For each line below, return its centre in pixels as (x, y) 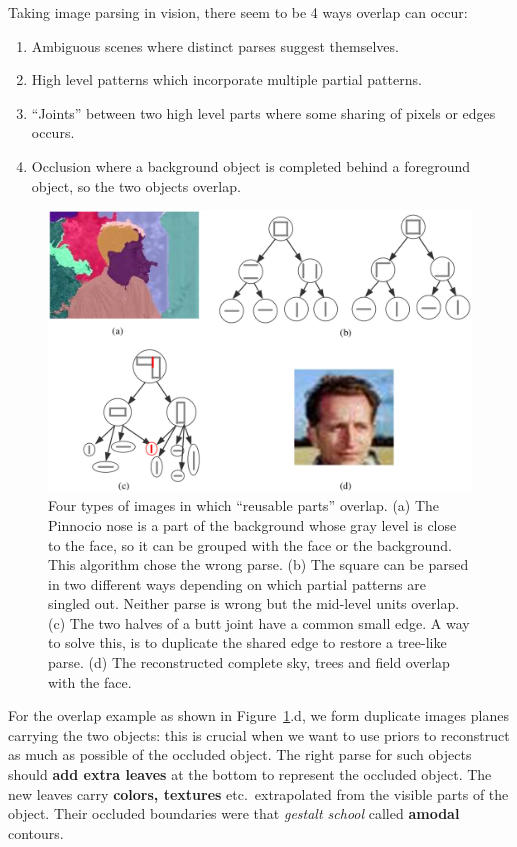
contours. (36, 832)
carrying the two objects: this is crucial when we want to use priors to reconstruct (259, 734)
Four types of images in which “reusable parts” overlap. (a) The (244, 505)
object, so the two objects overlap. (136, 185)
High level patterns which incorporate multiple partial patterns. (226, 79)
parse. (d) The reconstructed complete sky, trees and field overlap (249, 662)
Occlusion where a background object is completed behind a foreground (251, 165)
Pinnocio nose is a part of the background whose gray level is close (252, 524)
